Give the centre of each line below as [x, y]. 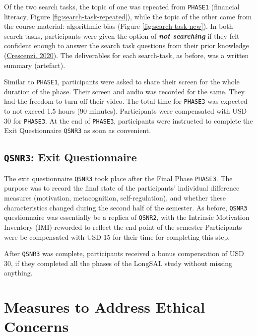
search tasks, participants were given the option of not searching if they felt [122, 35]
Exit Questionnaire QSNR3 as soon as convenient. [78, 130]
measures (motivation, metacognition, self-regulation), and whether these [115, 198]
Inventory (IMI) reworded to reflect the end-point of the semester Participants [123, 227]
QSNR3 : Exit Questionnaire [70, 157]
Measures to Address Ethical [105, 307]
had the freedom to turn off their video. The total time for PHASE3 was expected [126, 101]
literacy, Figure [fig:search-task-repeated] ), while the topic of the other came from [128, 16]
